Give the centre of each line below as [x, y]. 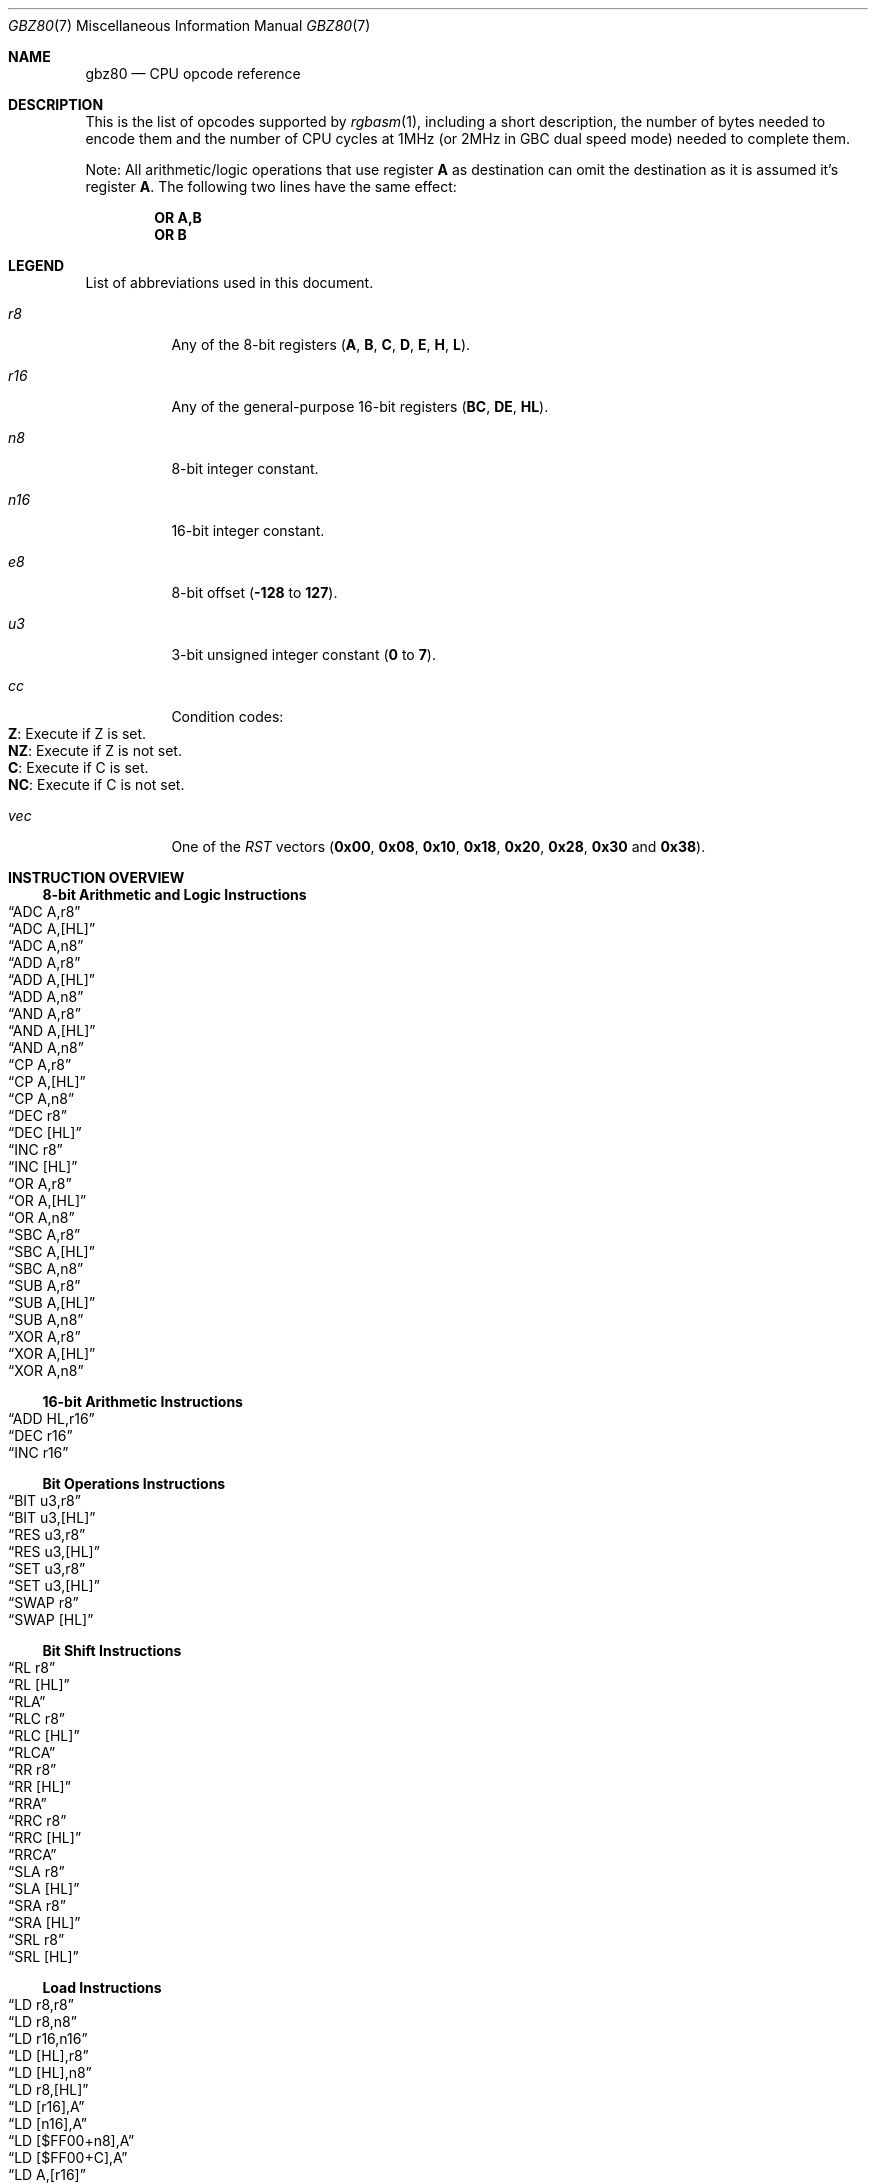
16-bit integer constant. [248, 530]
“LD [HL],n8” [50, 2072]
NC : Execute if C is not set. [96, 784]
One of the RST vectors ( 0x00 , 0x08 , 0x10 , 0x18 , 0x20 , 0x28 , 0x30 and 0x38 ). [438, 846]
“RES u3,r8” [47, 1534]
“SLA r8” [36, 1871]
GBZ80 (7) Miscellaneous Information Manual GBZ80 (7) [189, 25]
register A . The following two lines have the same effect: [271, 186]
